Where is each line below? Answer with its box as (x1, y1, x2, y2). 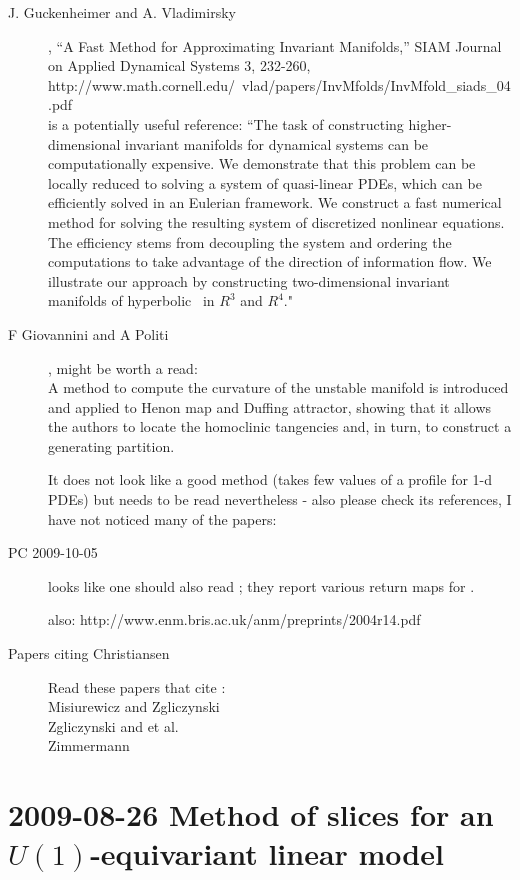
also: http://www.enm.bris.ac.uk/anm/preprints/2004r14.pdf (48, 609, 421, 630)
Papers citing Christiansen (8, 643, 170, 664)
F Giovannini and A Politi (8, 323, 169, 344)
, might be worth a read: (48, 357, 198, 378)
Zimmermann (48, 735, 130, 756)
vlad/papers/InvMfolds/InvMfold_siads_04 (242, 74, 511, 95)
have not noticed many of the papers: (48, 508, 277, 529)
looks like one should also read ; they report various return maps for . (48, 575, 475, 596)
